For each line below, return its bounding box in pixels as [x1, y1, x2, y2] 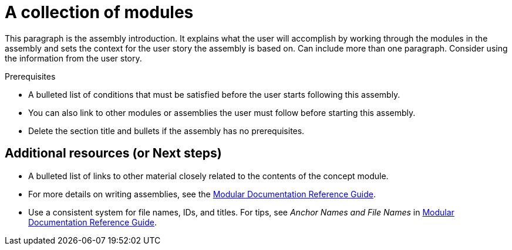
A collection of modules [5, 2, 194, 22]
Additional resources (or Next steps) [5, 146, 222, 161]
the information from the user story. [5, 53, 142, 63]
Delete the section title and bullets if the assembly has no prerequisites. [28, 125, 305, 136]
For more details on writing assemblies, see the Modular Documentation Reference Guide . [28, 189, 376, 199]
